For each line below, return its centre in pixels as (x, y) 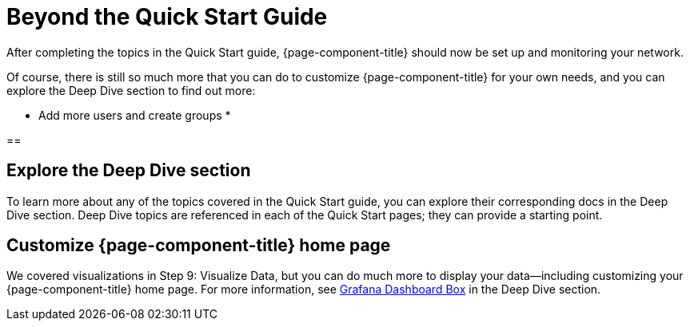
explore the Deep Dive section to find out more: (131, 90)
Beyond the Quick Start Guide (167, 17)
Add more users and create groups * (135, 115)
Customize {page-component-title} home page (199, 246)
